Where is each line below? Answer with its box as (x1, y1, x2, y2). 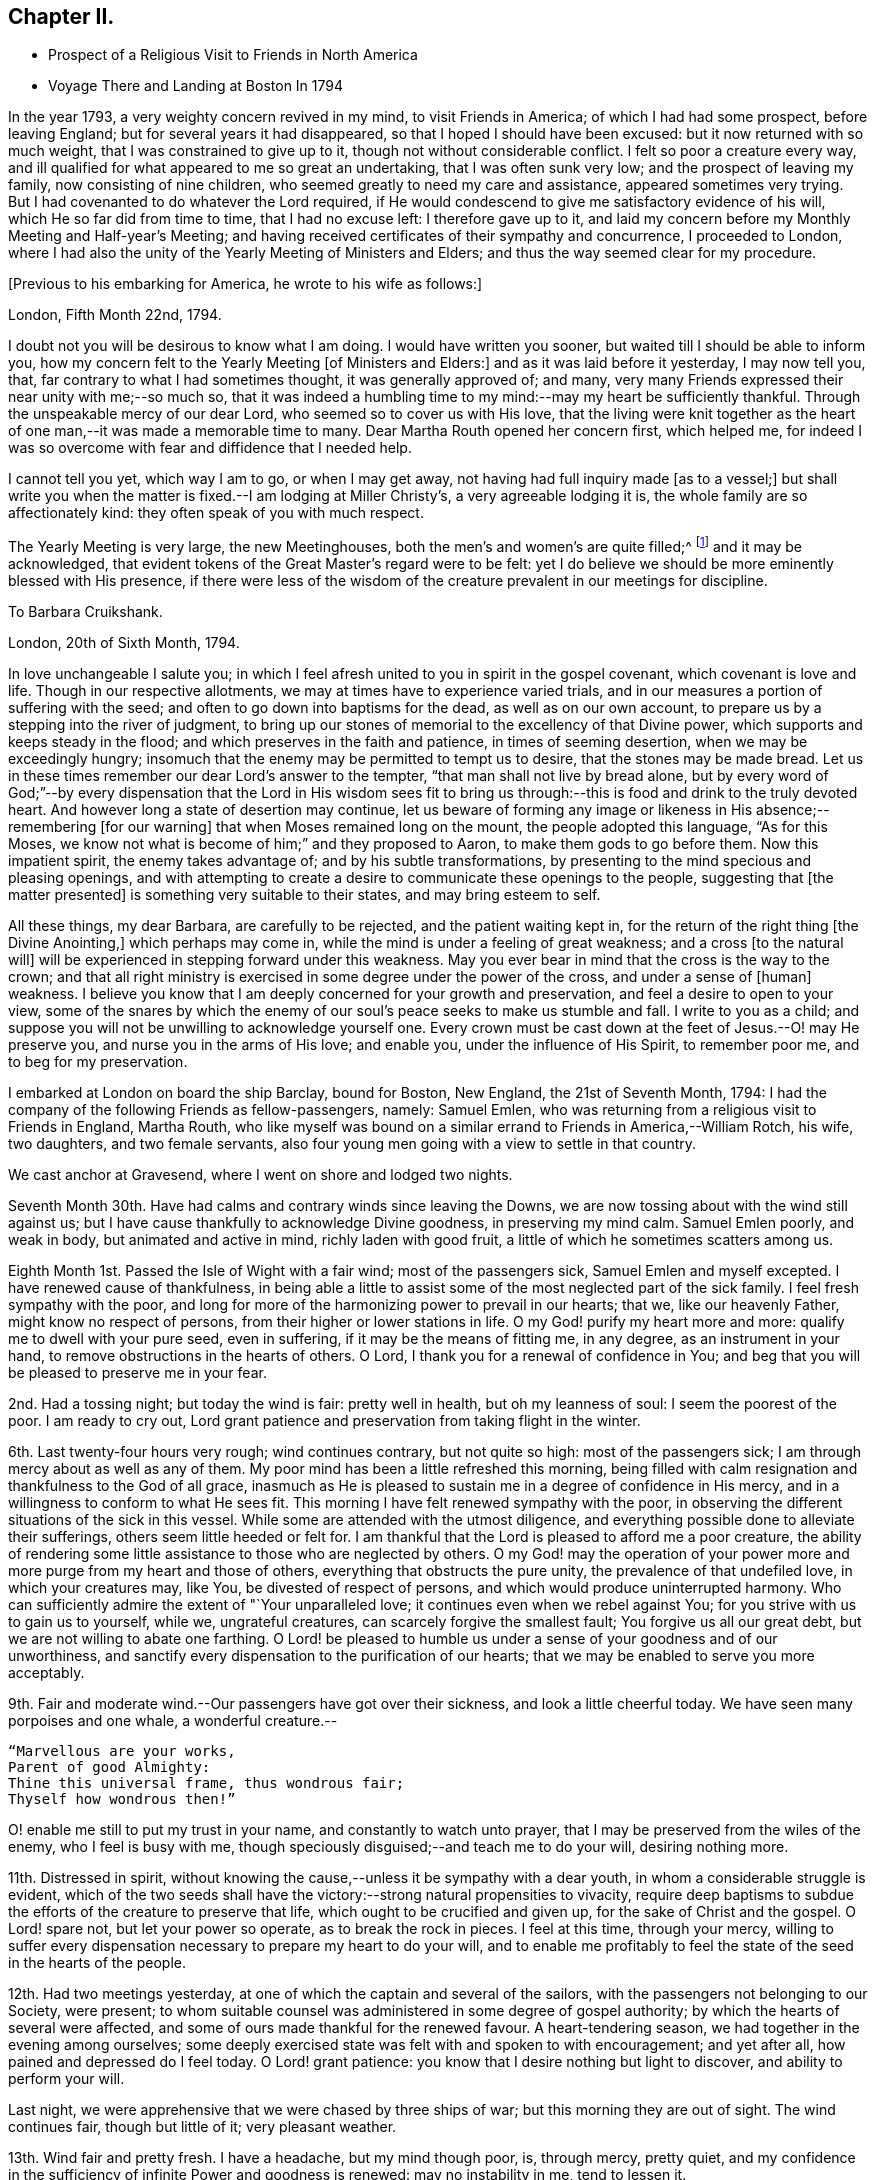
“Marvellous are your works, (8, 1743, 236, 1760)
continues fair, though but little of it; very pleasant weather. (8, 2118, 397, 2136)
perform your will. (8, 2070, 125, 2088)
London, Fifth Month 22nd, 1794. (8, 306, 222, 324)
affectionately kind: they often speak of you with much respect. (8, 504, 424, 522)
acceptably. (8, 1664, 85, 1682)
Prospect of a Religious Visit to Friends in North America (48, 46, 418, 64)
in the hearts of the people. (8, 1954, 187, 1972)
